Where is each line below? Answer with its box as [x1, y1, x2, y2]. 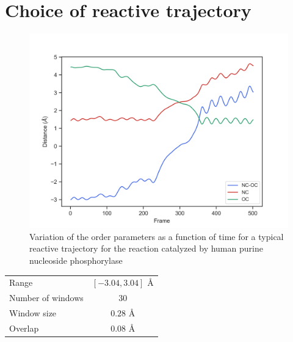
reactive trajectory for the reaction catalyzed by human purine [29, 242, 263, 255]
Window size [9, 306, 57, 319]
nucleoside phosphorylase [29, 253, 123, 266]
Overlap [9, 321, 39, 334]
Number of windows [9, 291, 84, 304]
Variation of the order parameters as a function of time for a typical [29, 230, 284, 242]
